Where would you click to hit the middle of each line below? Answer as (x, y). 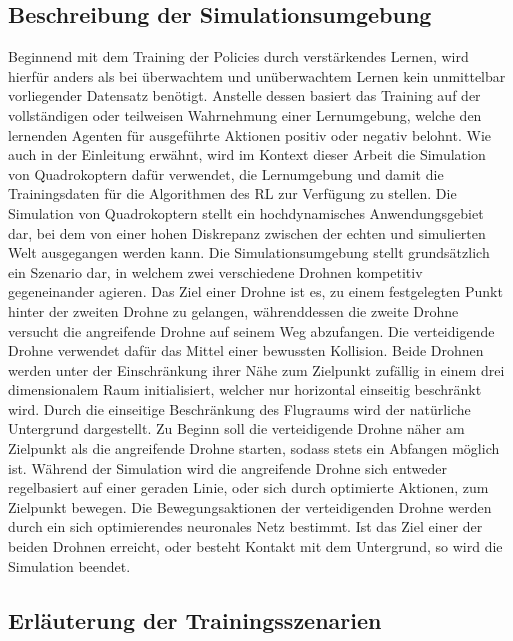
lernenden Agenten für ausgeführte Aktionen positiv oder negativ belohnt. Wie (249, 134)
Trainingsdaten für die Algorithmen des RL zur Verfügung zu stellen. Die (232, 193)
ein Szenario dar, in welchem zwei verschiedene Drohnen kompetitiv (215, 271)
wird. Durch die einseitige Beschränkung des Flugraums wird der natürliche (239, 408)
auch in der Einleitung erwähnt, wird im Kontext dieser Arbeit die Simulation (247, 154)
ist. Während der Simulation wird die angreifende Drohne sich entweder (227, 467)
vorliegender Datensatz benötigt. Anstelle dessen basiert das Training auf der (244, 95)
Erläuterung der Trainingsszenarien (195, 619)
